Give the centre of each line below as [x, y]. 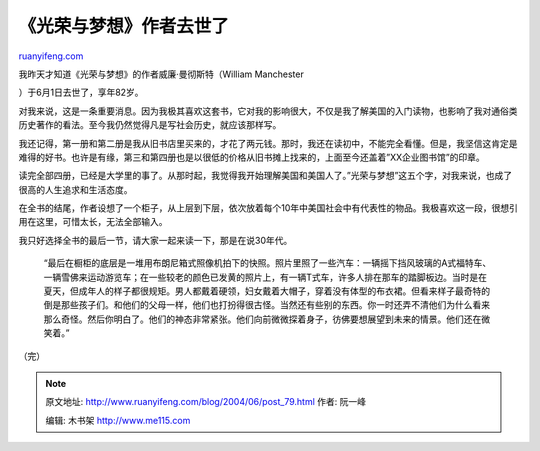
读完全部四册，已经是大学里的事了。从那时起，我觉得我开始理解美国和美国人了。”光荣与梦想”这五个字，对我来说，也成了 [265, 176]
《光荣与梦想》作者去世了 [124, 26]
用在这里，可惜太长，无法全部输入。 [93, 222]
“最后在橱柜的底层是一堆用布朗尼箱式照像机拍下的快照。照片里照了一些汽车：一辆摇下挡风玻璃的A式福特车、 [267, 263]
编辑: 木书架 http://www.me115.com [118, 420]
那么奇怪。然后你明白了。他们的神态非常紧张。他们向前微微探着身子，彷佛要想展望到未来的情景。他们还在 [262, 319]
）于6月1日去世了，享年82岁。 [81, 92]
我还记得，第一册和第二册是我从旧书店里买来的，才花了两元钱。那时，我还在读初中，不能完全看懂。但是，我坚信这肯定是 [268, 143]
